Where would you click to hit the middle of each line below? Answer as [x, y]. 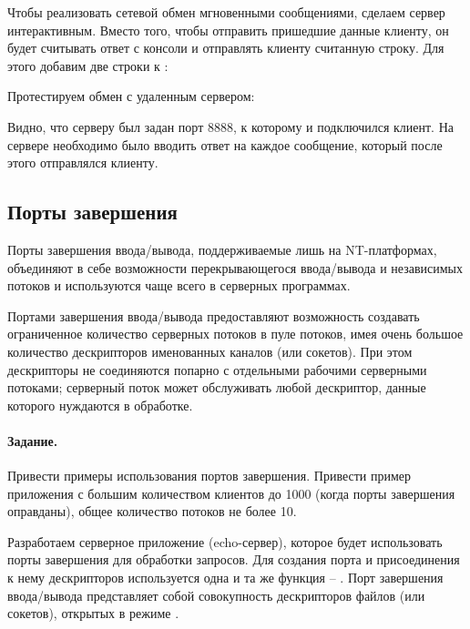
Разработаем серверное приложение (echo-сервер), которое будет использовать [225, 541]
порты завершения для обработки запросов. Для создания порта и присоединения [234, 559]
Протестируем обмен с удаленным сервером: [131, 96]
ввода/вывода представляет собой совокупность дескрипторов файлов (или [216, 595]
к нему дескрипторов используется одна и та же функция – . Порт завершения [225, 578]
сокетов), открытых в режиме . [93, 613]
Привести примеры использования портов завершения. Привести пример [209, 476]
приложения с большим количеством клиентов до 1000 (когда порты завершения [231, 493]
